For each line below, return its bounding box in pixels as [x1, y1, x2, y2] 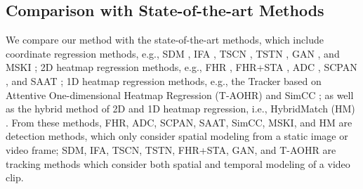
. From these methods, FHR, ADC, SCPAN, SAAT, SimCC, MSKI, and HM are [6, 115, 352, 129]
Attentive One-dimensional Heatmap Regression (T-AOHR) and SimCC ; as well [6, 87, 354, 102]
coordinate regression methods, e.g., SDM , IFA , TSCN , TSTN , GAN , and [6, 46, 340, 60]
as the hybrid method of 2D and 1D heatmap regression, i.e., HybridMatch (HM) [6, 101, 355, 116]
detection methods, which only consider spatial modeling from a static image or [6, 129, 348, 143]
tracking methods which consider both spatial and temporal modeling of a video [6, 156, 350, 171]
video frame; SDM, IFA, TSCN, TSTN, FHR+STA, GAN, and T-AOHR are [6, 142, 336, 157]
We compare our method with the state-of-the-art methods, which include [6, 32, 324, 47]
